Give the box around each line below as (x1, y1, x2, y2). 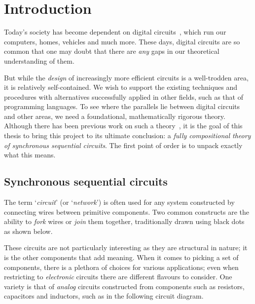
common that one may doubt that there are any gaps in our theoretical (4, 46, 219, 56)
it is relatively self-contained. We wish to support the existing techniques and (4, 82, 238, 92)
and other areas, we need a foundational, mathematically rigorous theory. (4, 111, 225, 121)
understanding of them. (4, 55, 74, 66)
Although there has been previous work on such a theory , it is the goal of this (4, 120, 243, 131)
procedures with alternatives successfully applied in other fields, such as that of (4, 91, 243, 102)
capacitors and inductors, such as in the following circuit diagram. (4, 291, 204, 301)
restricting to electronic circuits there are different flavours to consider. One (4, 271, 232, 282)
